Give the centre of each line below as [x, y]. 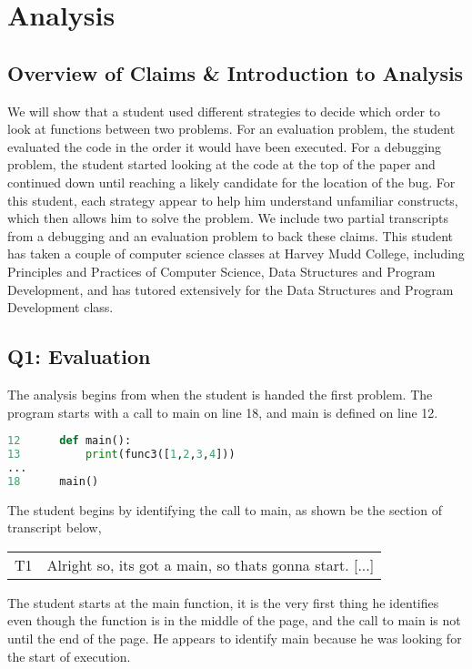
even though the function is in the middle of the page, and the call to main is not [234, 620]
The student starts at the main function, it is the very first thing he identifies [223, 602]
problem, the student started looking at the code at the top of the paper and [221, 164]
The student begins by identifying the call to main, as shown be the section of [225, 509]
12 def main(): [70, 441]
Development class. [60, 307]
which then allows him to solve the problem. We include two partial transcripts [228, 218]
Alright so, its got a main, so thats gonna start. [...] [211, 564]
